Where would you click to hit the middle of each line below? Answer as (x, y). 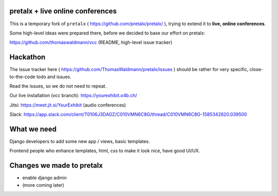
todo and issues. (54, 77)
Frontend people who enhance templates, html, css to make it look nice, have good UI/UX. (105, 151)
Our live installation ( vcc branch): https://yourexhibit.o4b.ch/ (73, 96)
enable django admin (44, 178)
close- (256, 69)
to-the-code (22, 77)
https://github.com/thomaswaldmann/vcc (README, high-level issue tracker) (91, 42)
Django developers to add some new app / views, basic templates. (80, 141)
